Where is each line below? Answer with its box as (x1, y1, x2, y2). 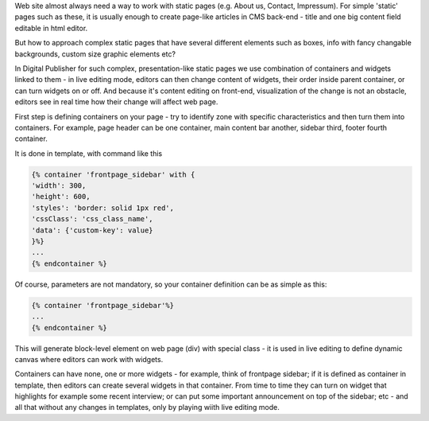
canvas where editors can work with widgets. (14, 354, 164, 364)
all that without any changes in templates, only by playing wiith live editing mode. (14, 403, 280, 412)
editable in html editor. (14, 23, 88, 33)
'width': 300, (31, 181, 87, 190)
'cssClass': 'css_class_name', (31, 215, 154, 224)
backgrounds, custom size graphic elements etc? (14, 49, 176, 59)
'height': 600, (31, 192, 91, 201)
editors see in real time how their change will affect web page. (14, 97, 218, 107)
